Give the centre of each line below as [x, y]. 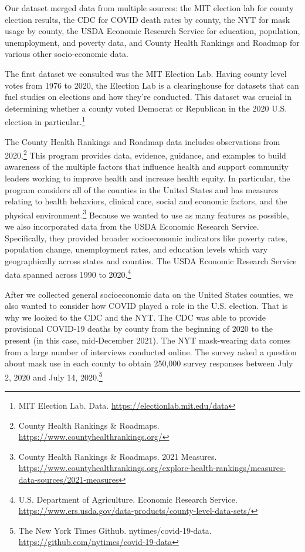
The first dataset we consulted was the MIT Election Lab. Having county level [146, 73]
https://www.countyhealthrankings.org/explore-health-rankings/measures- [152, 468]
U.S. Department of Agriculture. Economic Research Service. [128, 499]
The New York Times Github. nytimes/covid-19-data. [115, 530]
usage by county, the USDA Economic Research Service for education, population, [152, 31]
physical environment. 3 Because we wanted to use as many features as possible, [147, 214]
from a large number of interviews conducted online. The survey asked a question [151, 351]
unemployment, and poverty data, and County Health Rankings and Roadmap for [152, 42]
